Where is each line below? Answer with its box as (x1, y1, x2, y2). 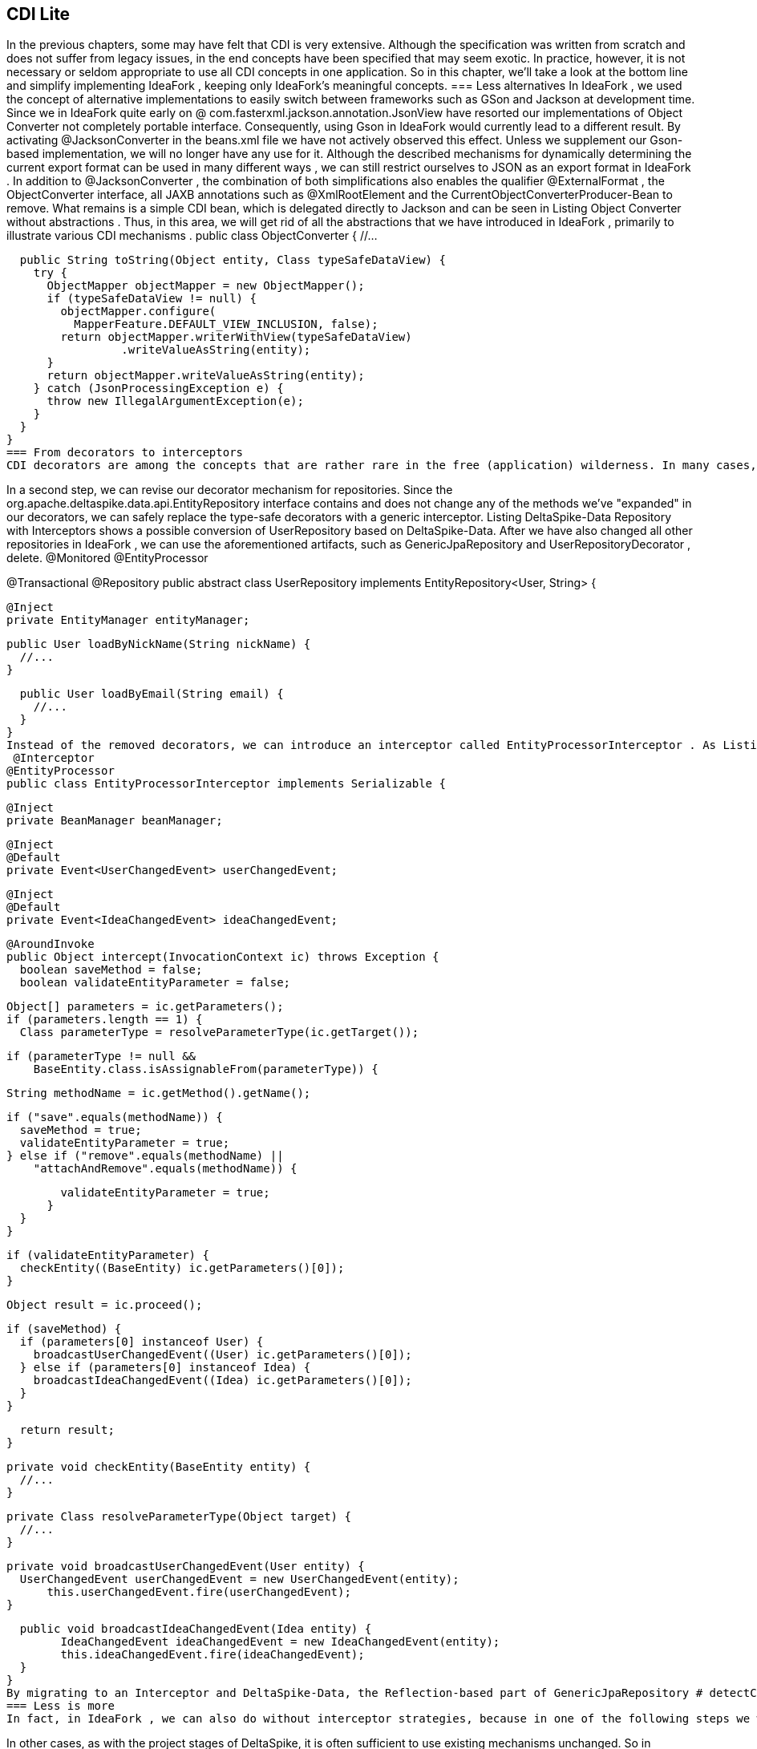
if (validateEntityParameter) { (6, 1249, 209, 1262)
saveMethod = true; (19, 1123, 142, 1137)
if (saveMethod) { (6, 1322, 122, 1336)
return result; (19, 1423, 115, 1437)
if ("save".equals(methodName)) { (6, 1111, 223, 1124)
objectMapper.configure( (60, 305, 217, 318)
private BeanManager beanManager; (6, 814, 223, 828)
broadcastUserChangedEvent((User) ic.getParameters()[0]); (33, 1348, 412, 1362)
